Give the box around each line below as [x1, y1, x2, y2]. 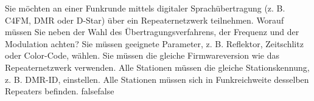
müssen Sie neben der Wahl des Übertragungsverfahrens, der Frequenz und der [5, 25, 299, 38]
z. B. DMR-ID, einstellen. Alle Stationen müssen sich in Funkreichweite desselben [5, 73, 309, 85]
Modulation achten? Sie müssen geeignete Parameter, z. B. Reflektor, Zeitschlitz [5, 37, 304, 50]
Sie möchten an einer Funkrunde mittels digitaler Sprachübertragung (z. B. [5, 2, 285, 14]
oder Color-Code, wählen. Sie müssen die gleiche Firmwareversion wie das [5, 49, 279, 62]
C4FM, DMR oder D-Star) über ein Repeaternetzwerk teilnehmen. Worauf [5, 13, 284, 26]
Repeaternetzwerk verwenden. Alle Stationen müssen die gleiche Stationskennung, [5, 60, 310, 73]
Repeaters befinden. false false [5, 85, 114, 97]
